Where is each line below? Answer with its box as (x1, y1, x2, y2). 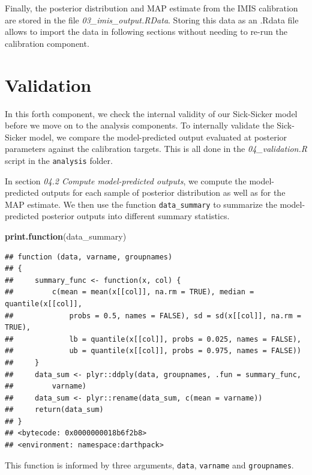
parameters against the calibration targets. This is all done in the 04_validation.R (5, 142, 307, 155)
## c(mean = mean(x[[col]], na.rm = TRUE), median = (5, 288, 254, 297)
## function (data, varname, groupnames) (5, 252, 173, 261)
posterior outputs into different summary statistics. (41, 210, 230, 222)
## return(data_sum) (5, 405, 104, 414)
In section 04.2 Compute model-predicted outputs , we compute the (5, 174, 247, 187)
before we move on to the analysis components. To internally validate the (5, 119, 274, 132)
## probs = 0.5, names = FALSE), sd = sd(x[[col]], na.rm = (5, 311, 301, 320)
